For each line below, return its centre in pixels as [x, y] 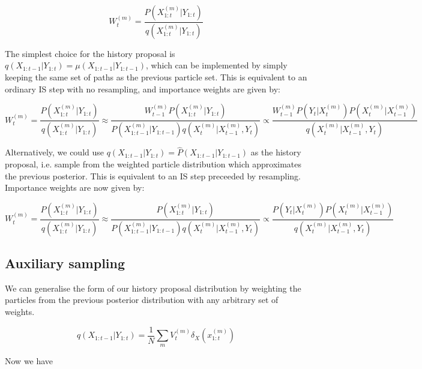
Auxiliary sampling [65, 262]
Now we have [29, 361]
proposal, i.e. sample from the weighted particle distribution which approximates [153, 163]
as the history [276, 152]
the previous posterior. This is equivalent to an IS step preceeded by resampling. [153, 175]
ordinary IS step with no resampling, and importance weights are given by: [143, 88]
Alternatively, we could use [55, 152]
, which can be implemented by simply [216, 65]
